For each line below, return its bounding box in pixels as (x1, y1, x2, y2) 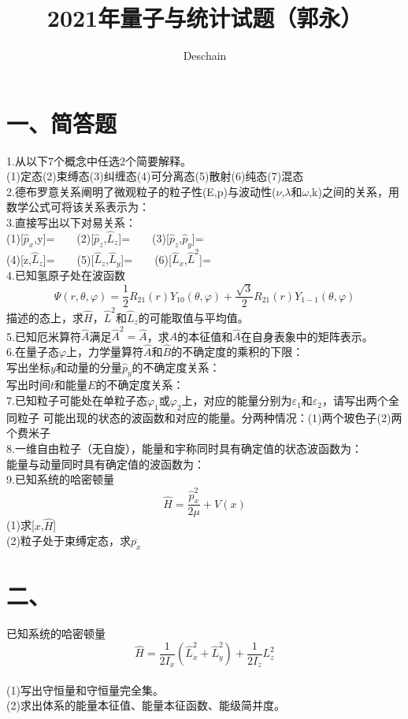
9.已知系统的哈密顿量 (6, 471, 114, 487)
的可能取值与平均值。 (138, 309, 249, 325)
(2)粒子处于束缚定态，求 (6, 532, 131, 549)
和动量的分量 (55, 358, 122, 375)
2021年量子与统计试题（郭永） (46, 2, 363, 34)
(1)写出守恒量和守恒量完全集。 (6, 681, 164, 698)
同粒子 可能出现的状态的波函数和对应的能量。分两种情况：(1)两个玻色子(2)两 (6, 409, 402, 425)
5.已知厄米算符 (6, 328, 81, 344)
